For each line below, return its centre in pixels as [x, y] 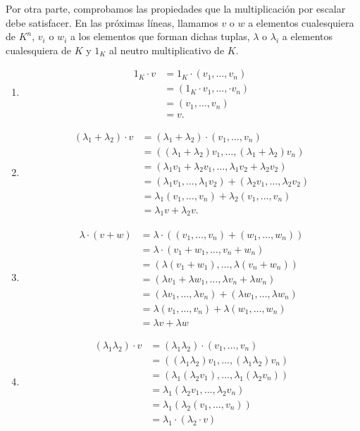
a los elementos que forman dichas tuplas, [160, 36]
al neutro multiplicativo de [167, 50]
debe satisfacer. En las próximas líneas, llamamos [112, 22]
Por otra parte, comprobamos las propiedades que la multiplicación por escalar [176, 8]
